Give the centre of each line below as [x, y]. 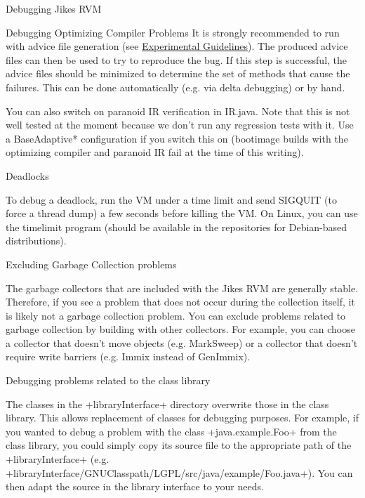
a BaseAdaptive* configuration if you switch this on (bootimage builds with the [177, 138]
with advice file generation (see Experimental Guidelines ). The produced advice [177, 46]
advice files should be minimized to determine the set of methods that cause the [178, 73]
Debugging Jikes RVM [54, 8]
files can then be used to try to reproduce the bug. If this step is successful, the [177, 59]
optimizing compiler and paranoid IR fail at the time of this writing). [155, 152]
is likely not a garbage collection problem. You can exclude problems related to [176, 315]
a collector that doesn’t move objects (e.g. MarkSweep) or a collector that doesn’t [182, 342]
